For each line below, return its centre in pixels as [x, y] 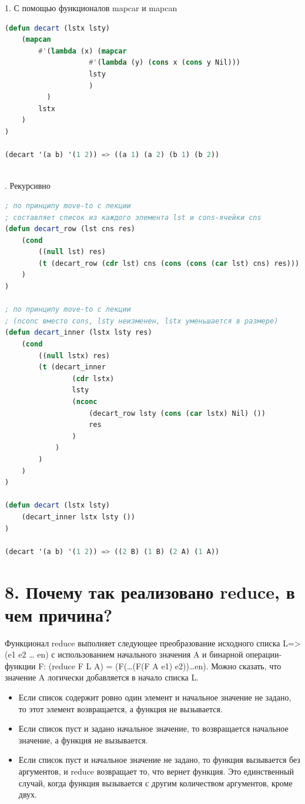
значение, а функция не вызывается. [83, 740]
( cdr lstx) [93, 378]
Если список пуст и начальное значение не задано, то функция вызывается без [159, 760]
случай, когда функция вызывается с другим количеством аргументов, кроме [155, 783]
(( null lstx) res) [74, 356]
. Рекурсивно [28, 186]
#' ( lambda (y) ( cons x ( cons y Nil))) [165, 63]
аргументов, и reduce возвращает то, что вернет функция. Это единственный [156, 771]
